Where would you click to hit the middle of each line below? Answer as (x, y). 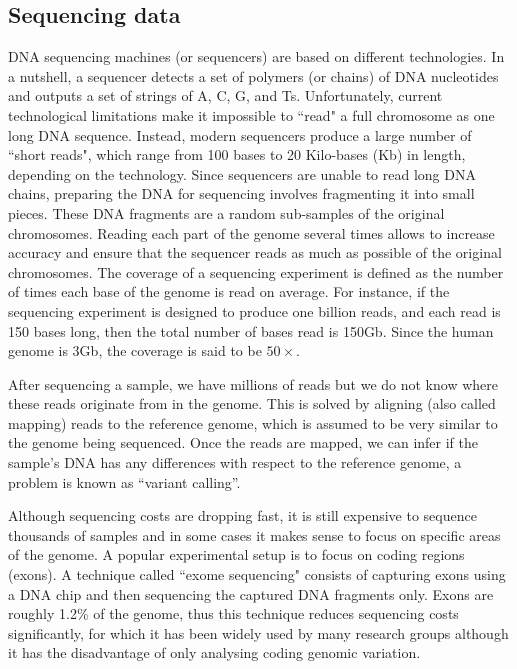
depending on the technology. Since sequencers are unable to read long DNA (242, 173)
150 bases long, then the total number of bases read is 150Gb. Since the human (251, 330)
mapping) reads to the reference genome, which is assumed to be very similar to (253, 422)
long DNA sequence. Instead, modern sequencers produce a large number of (240, 134)
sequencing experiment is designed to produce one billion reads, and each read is (254, 310)
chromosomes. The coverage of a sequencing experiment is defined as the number (256, 271)
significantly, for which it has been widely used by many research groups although (258, 632)
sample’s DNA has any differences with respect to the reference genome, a (235, 462)
